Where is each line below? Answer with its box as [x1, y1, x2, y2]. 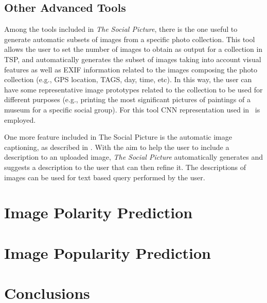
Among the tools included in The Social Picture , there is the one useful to [4, 24, 238, 34]
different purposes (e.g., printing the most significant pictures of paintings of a [4, 94, 251, 105]
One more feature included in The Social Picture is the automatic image [4, 131, 232, 142]
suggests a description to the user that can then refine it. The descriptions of [4, 161, 246, 172]
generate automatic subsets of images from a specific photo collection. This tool [4, 33, 255, 44]
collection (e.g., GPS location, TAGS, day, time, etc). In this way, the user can [4, 74, 252, 85]
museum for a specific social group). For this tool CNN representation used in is [4, 104, 260, 115]
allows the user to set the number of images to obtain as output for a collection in [4, 44, 263, 54]
